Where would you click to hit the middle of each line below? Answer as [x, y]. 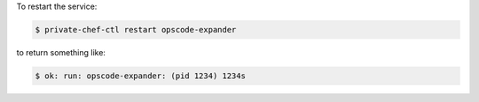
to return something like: [61, 52]
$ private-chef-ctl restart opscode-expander [136, 29]
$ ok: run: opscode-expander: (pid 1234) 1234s [140, 76]
